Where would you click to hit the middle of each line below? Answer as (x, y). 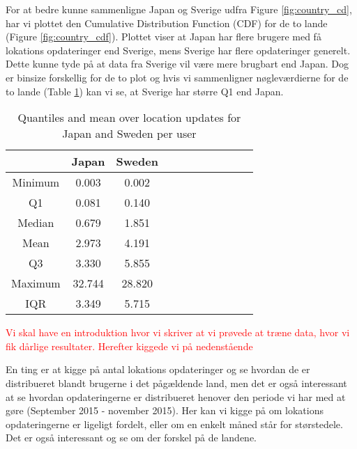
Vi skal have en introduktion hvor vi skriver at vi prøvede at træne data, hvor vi (178, 332)
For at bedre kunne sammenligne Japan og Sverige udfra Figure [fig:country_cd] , (179, 9)
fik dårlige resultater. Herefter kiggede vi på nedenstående (129, 346)
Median (36, 223)
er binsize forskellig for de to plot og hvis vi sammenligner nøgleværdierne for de (177, 77)
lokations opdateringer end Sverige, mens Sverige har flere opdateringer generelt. (178, 50)
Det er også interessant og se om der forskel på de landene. (131, 438)
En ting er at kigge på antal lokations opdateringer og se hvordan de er (158, 369)
